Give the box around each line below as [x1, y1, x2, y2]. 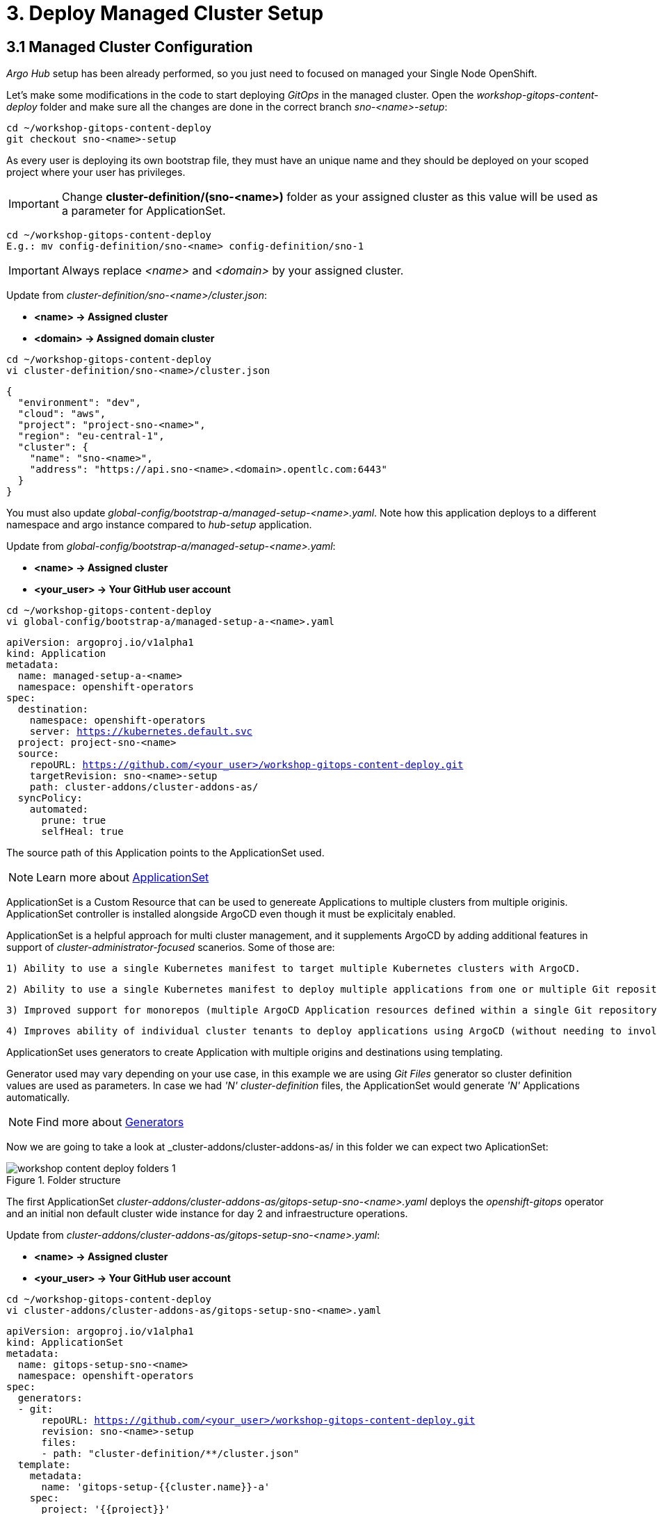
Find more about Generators [36, 1115, 184, 1130]
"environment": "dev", [17, 397, 141, 409]
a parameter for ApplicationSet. [61, 204, 226, 218]
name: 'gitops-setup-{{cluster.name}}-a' [41, 1481, 270, 1493]
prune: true [41, 815, 106, 827]
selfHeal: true [41, 826, 124, 838]
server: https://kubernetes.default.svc [29, 726, 253, 738]
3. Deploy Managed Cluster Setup [6, 1, 324, 25]
